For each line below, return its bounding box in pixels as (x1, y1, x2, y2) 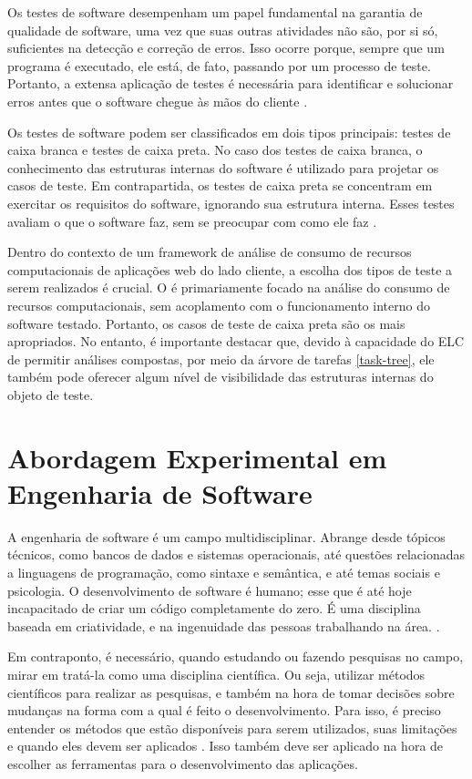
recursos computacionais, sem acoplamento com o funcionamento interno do (7, 295, 430, 314)
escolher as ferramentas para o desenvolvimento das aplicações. (7, 753, 358, 773)
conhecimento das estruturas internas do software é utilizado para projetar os (7, 158, 439, 177)
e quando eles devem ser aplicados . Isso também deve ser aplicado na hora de (7, 736, 444, 755)
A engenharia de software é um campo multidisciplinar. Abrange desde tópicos (7, 527, 446, 546)
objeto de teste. (7, 384, 94, 404)
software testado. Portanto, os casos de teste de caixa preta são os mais (7, 313, 405, 333)
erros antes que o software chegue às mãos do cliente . (7, 91, 308, 110)
